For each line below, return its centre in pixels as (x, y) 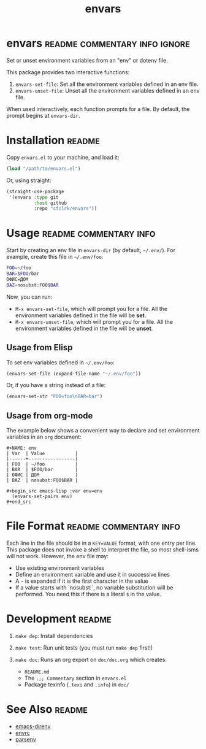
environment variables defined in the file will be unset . (84, 328)
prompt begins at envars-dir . (43, 115)
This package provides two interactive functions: (68, 72)
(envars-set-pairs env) (42, 497)
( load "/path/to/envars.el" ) (44, 168)
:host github (50, 203)
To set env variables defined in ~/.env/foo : (60, 362)
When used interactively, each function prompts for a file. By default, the (98, 109)
